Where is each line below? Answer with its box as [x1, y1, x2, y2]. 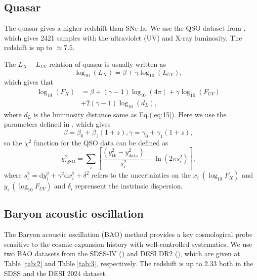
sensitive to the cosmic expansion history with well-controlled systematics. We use [4, 238, 252, 249]
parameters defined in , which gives [4, 119, 111, 129]
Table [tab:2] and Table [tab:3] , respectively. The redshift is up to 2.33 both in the [4, 258, 253, 269]
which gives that [4, 77, 54, 87]
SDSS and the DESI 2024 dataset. [4, 268, 107, 278]
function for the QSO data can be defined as [34, 137, 169, 147]
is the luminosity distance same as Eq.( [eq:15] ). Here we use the [33, 109, 227, 119]
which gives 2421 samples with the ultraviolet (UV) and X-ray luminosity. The [4, 32, 242, 43]
